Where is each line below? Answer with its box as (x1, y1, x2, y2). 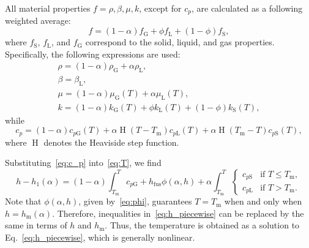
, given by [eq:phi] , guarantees (78, 195, 192, 208)
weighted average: (5, 14, 71, 27)
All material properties (5, 2, 91, 14)
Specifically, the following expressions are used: (5, 47, 181, 60)
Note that (5, 195, 42, 208)
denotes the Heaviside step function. (43, 135, 179, 148)
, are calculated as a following (191, 2, 303, 14)
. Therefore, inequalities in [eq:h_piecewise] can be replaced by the (52, 206, 304, 219)
